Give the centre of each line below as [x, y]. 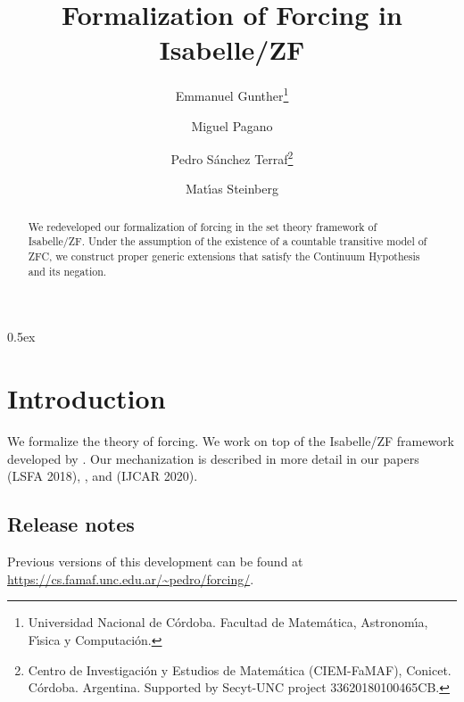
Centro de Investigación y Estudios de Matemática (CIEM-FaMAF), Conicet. [240, 669]
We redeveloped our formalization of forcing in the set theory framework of [203, 226]
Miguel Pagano [232, 125]
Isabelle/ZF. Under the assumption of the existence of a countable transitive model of [228, 241]
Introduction [87, 398]
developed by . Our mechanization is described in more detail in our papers [213, 458]
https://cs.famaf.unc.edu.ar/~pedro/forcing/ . [131, 578]
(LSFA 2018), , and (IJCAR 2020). [103, 476]
